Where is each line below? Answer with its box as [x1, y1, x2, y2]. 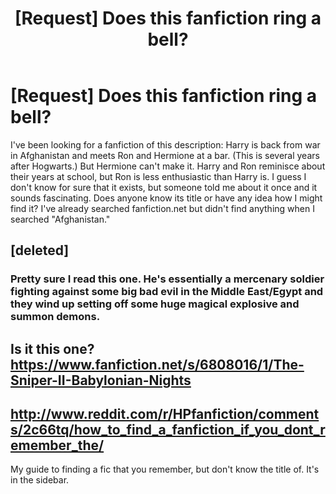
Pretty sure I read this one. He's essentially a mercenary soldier [10, 272, 325, 286]
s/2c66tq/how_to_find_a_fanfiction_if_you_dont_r [10, 422, 326, 439]
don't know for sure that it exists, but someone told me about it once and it [10, 181, 318, 193]
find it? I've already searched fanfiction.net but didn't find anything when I [10, 202, 315, 214]
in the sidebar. [10, 474, 70, 486]
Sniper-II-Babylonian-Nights [10, 372, 192, 389]
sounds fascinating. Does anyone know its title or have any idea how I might [10, 192, 323, 204]
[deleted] [10, 242, 70, 259]
